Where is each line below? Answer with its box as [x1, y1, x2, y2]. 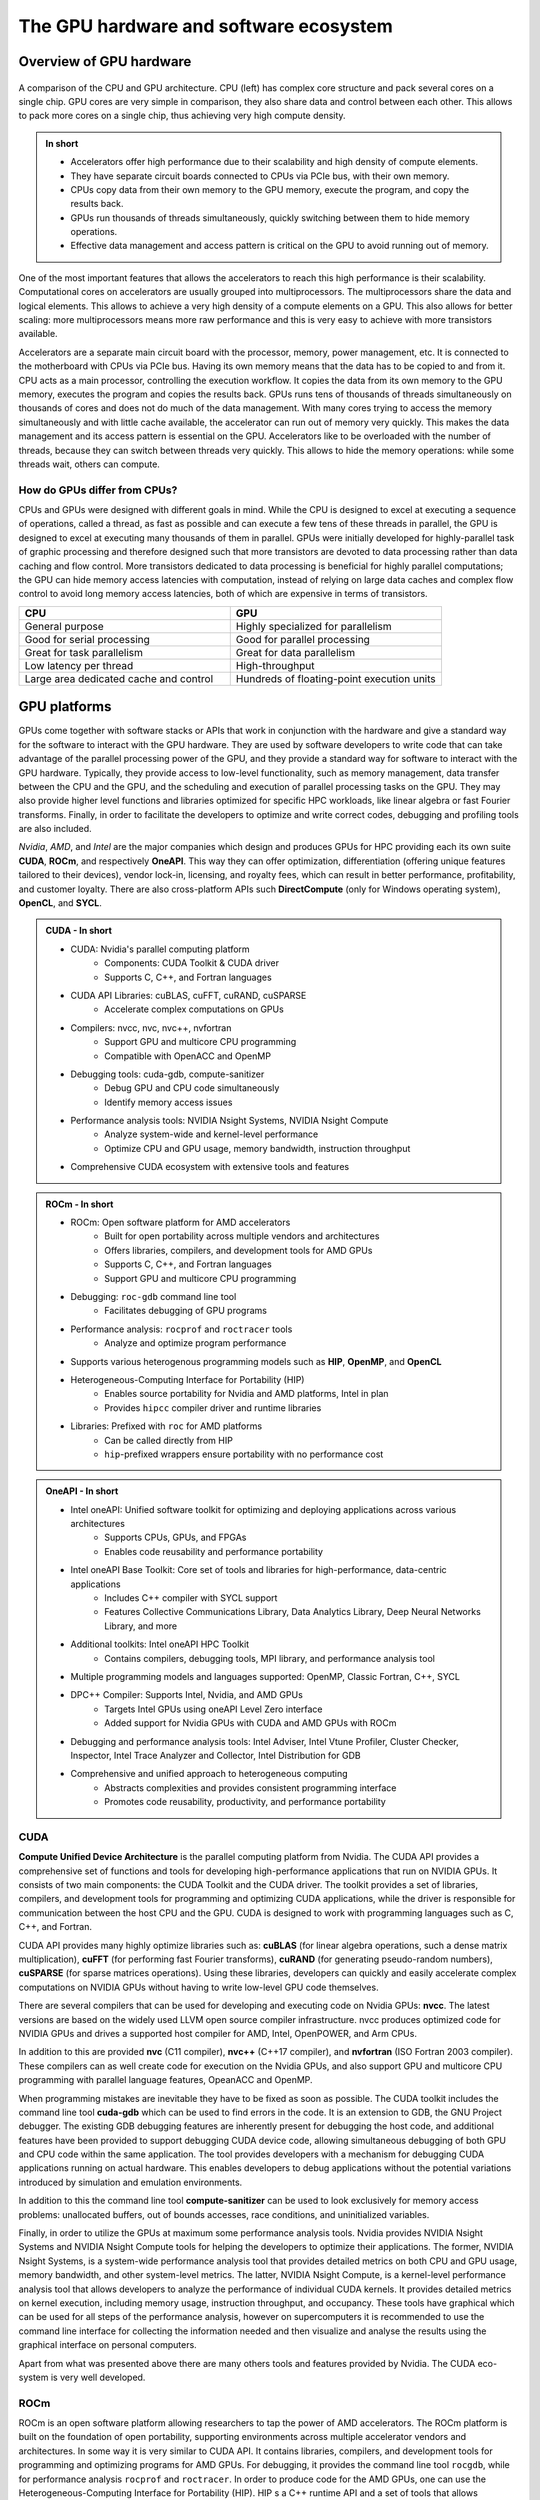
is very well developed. [50, 2371, 146, 2383]
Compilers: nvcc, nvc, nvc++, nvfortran [70, 1021, 232, 1034]
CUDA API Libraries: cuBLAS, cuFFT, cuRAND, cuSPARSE [70, 989, 307, 1001]
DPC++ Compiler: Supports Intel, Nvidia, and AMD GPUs [70, 1689, 304, 1701]
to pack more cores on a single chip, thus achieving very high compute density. [18, 110, 346, 122]
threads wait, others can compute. [18, 458, 160, 470]
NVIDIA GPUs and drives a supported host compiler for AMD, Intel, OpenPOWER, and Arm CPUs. [18, 2027, 417, 2039]
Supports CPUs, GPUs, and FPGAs [104, 1531, 247, 1544]
